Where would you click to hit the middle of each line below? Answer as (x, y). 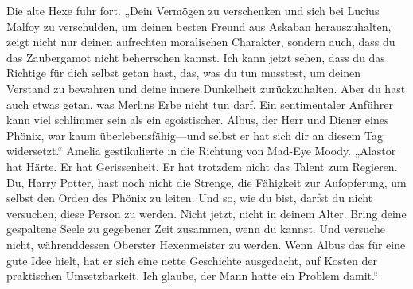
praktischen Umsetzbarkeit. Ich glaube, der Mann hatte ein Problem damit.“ (193, 276)
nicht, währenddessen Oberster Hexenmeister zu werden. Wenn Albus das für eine (206, 244)
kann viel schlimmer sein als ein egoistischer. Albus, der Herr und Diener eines (198, 120)
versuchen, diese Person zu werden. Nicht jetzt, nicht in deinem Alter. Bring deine (206, 213)
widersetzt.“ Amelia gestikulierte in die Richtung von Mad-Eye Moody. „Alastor (201, 151)
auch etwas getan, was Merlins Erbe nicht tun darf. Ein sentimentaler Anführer (200, 104)
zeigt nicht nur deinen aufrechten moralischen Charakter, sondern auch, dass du (201, 42)
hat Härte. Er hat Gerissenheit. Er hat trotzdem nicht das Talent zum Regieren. (202, 166)
